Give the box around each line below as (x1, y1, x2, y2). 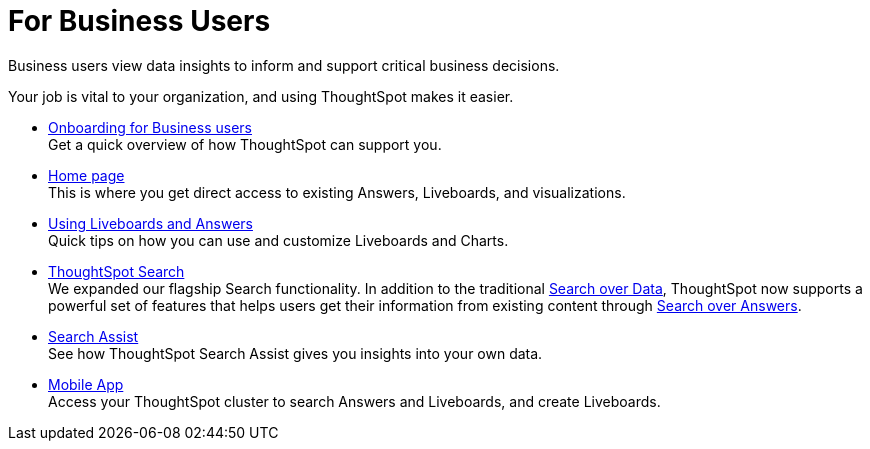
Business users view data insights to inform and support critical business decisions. (8, 56, 560, 74)
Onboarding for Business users (48, 118, 252, 136)
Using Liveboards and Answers (48, 214, 253, 232)
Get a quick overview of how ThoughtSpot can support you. (48, 135, 442, 153)
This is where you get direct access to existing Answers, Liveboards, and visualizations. (48, 183, 626, 201)
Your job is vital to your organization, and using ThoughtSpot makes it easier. (8, 87, 514, 105)
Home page (48, 166, 125, 184)
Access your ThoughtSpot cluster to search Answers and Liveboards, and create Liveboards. (48, 392, 661, 410)
